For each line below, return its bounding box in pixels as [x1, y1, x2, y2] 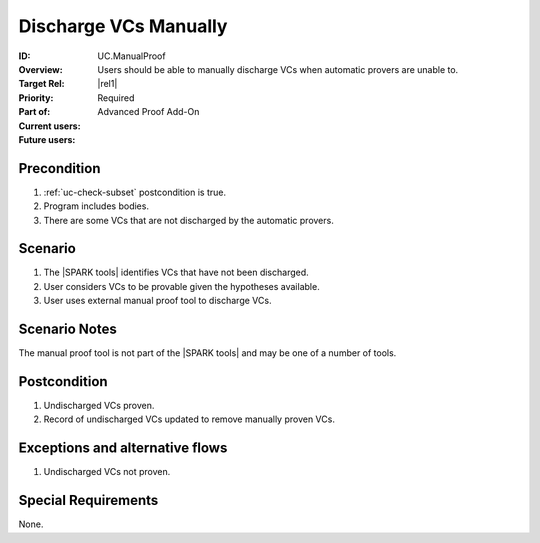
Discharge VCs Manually [18, 15, 228, 37]
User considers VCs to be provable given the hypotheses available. [43, 280, 320, 292]
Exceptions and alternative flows [18, 440, 228, 457]
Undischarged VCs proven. [43, 400, 155, 412]
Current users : [18, 120, 81, 132]
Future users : [18, 133, 76, 145]
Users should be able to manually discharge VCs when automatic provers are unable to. [97, 63, 459, 75]
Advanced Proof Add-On [97, 106, 200, 118]
